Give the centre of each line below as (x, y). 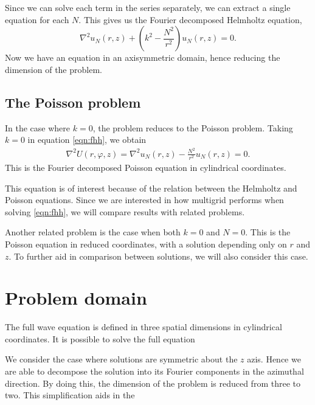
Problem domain (76, 298)
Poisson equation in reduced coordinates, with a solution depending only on (146, 244)
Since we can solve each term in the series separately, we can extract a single (148, 7)
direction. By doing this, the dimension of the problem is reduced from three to (153, 383)
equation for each (37, 19)
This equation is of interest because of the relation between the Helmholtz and (151, 188)
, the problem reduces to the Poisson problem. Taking (193, 127)
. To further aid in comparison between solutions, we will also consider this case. (158, 256)
